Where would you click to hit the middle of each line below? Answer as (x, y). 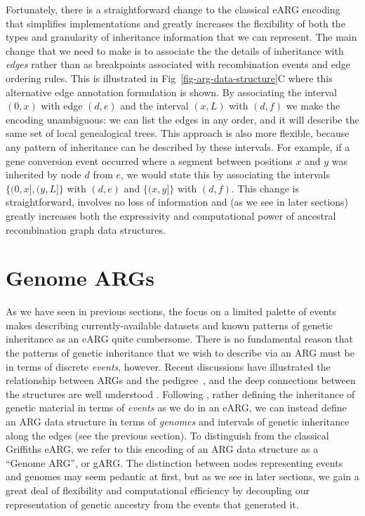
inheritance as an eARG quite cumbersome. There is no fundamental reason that (180, 339)
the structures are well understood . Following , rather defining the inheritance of (180, 393)
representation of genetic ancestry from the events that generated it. (152, 504)
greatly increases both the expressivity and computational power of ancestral (171, 215)
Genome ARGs (80, 278)
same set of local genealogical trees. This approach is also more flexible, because (178, 133)
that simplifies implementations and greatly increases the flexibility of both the (175, 23)
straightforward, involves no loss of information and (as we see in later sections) (177, 202)
